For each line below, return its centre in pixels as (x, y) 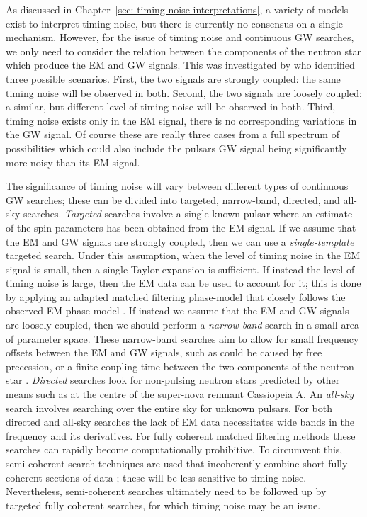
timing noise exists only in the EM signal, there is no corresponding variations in (181, 120)
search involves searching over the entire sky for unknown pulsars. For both (169, 408)
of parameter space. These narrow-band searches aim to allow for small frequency (182, 338)
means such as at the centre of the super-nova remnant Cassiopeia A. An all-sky (180, 394)
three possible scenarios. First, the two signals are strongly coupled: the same (173, 78)
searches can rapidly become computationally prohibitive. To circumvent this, (174, 449)
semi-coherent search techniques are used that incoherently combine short (165, 463)
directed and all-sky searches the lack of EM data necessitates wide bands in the (180, 422)
